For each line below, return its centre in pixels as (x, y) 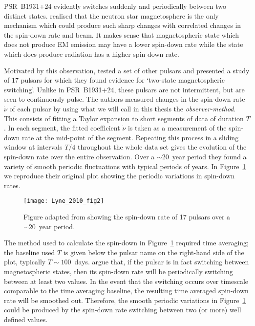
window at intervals (33, 147)
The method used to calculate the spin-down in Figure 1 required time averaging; (127, 243)
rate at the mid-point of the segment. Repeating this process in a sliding (130, 137)
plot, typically (25, 262)
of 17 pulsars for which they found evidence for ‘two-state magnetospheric (114, 80)
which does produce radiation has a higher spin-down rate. (92, 54)
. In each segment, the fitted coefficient (62, 128)
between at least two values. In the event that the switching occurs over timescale (126, 281)
